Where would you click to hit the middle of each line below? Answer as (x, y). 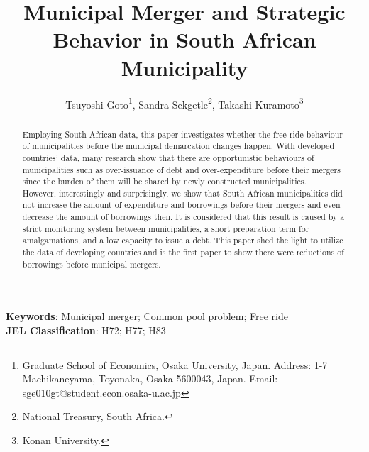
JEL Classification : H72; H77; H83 (86, 330)
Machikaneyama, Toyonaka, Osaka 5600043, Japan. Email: (150, 379)
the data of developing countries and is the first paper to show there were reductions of (183, 252)
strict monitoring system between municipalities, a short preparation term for (166, 228)
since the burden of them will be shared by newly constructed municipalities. (164, 181)
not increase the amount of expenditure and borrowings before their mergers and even (181, 205)
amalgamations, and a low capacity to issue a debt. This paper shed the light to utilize (183, 240)
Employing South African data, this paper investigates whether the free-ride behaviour (182, 134)
